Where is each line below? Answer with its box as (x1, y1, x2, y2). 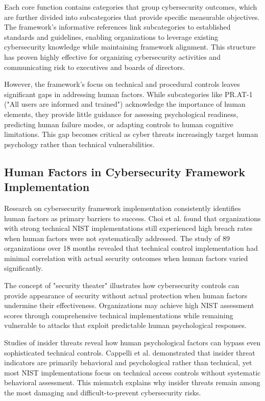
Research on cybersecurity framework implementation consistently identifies (4, 202, 241, 213)
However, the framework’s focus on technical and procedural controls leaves (4, 79, 240, 89)
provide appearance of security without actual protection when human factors (4, 290, 248, 300)
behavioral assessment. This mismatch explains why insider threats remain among (4, 377, 260, 388)
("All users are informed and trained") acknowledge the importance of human (4, 99, 246, 109)
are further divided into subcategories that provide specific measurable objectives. (4, 11, 260, 22)
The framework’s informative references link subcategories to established (4, 21, 231, 32)
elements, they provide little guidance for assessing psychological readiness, (4, 108, 238, 119)
